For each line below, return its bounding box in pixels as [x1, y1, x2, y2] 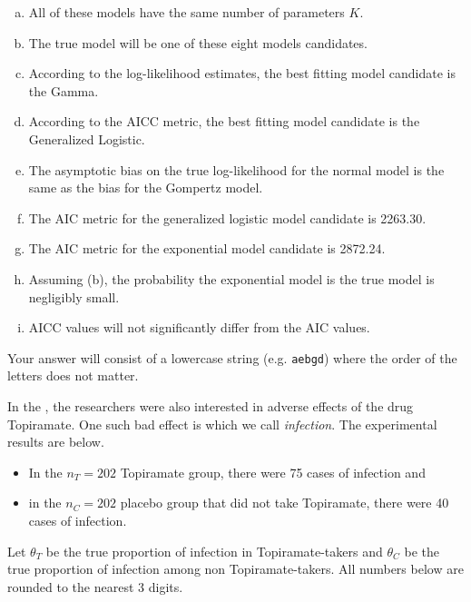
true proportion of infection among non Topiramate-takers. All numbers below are [7, 559, 464, 578]
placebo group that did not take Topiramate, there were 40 [120, 493, 449, 512]
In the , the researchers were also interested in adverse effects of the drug [7, 396, 414, 415]
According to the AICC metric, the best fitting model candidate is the [28, 112, 420, 131]
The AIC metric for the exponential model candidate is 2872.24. [28, 239, 386, 258]
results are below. [7, 432, 104, 451]
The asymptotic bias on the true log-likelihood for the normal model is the [28, 160, 445, 179]
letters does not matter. [7, 366, 139, 385]
